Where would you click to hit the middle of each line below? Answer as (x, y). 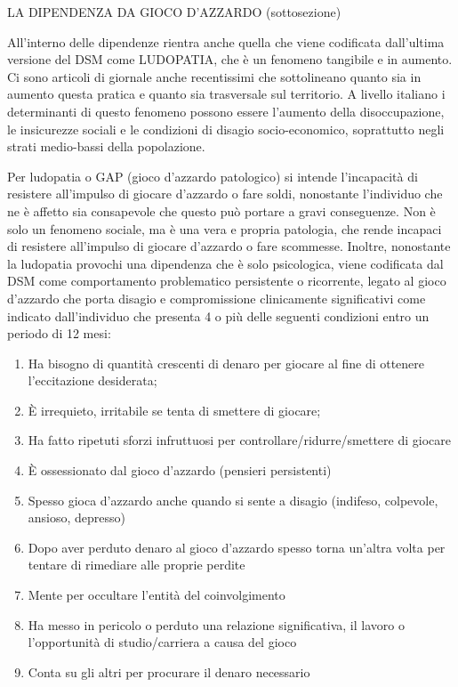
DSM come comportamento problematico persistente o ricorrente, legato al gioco (227, 281)
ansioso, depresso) (77, 517)
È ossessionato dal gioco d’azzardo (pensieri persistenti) (180, 470)
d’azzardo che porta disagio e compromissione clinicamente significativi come (217, 298)
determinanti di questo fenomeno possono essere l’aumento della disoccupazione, (226, 111)
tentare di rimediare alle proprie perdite (137, 565)
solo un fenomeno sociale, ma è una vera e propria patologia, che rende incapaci (225, 228)
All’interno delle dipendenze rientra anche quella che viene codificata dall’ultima (226, 41)
